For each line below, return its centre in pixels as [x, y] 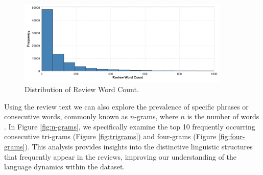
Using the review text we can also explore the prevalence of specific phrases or [126, 106]
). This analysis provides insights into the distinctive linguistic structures [139, 146]
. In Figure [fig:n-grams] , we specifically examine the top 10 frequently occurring [130, 126]
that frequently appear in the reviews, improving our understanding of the [121, 156]
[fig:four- [232, 136]
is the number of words [223, 116]
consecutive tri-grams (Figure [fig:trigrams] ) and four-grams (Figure [110, 136]
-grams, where [156, 116]
